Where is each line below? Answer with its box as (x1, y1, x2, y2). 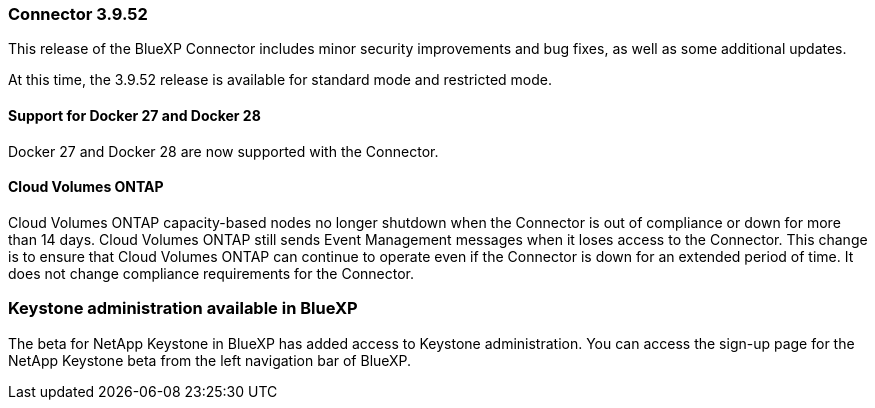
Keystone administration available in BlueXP (8, 298, 358, 319)
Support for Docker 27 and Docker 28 (8, 106, 261, 124)
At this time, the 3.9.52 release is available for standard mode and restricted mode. (8, 71, 553, 89)
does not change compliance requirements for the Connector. (8, 264, 415, 282)
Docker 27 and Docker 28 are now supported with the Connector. (8, 142, 439, 160)
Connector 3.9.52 (8, 4, 148, 24)
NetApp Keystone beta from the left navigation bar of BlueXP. (8, 351, 412, 369)
